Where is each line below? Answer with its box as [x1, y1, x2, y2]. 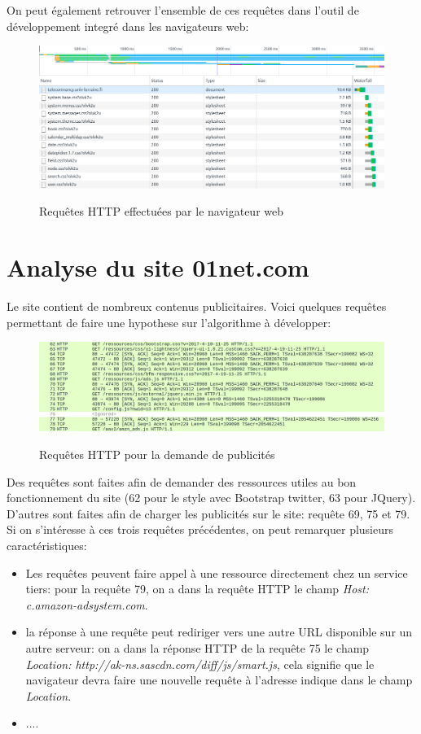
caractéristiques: [7, 536, 87, 553]
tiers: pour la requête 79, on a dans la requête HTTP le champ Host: [25, 580, 370, 597]
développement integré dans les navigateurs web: [7, 17, 249, 34]
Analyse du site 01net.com [7, 251, 309, 284]
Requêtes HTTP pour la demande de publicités [39, 446, 275, 462]
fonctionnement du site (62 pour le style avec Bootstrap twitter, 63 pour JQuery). [7, 489, 416, 506]
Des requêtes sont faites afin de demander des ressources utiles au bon [7, 473, 357, 490]
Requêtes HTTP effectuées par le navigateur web [39, 203, 284, 220]
